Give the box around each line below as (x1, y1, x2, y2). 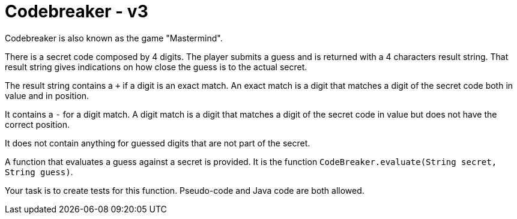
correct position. (5, 119, 70, 130)
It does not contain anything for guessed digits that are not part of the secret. (5, 137, 310, 148)
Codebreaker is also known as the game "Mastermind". (5, 32, 223, 43)
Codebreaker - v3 (5, 1, 148, 22)
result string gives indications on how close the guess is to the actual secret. (5, 61, 307, 72)
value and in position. (5, 90, 89, 101)
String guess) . (5, 166, 73, 177)
